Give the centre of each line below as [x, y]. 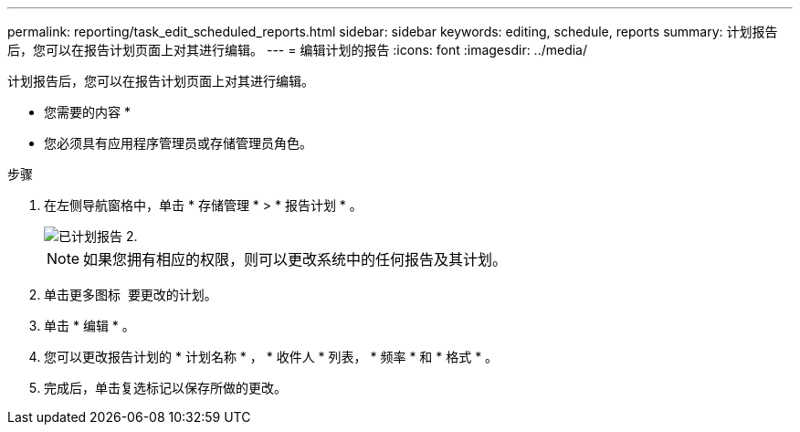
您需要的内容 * [87, 112]
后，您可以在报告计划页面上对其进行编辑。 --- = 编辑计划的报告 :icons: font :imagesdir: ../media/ [298, 50]
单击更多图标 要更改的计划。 [131, 295]
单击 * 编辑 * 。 [89, 326]
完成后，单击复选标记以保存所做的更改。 [165, 388]
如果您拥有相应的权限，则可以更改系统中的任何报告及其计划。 [295, 259]
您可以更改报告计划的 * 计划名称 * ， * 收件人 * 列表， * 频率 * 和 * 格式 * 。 [271, 357]
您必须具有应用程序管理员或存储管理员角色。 [178, 143]
